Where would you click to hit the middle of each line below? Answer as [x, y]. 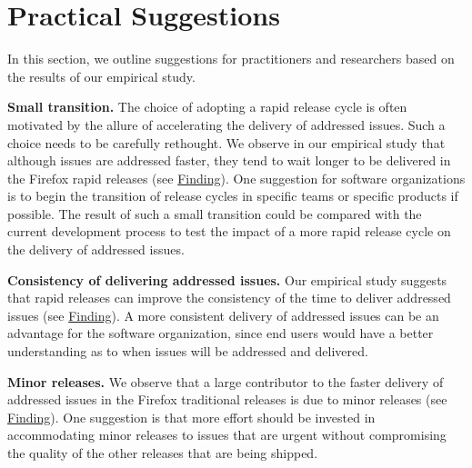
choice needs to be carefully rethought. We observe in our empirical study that [226, 142]
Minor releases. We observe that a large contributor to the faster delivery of [226, 381]
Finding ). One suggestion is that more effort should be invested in [191, 417]
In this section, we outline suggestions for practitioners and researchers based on [231, 59]
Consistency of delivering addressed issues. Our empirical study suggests [227, 279]
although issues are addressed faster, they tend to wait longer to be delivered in [229, 160]
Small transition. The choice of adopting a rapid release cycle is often [207, 107]
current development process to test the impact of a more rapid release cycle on [229, 231]
